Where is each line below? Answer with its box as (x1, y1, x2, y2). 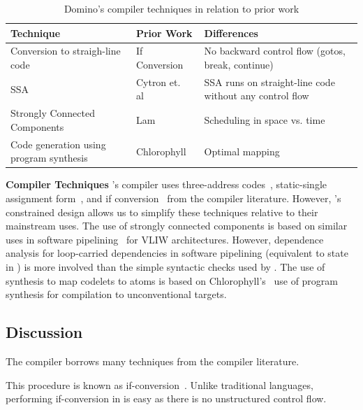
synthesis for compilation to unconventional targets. (6, 287, 227, 302)
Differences (204, 25, 258, 40)
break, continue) (204, 57, 274, 72)
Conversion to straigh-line (10, 43, 121, 58)
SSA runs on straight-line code (204, 74, 335, 89)
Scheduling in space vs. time (204, 113, 325, 127)
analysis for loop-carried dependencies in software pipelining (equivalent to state (6, 246, 348, 260)
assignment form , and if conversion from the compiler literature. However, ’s (6, 191, 341, 206)
